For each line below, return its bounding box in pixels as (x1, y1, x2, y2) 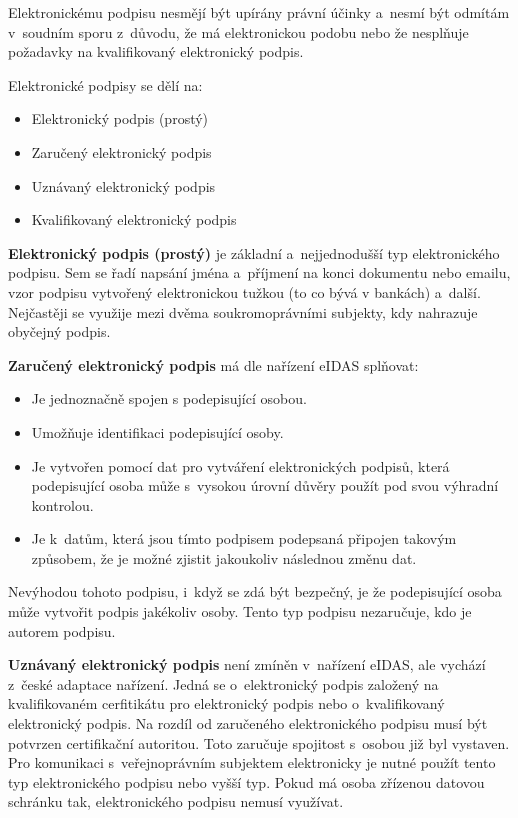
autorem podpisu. (8, 620, 116, 641)
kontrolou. (31, 494, 94, 515)
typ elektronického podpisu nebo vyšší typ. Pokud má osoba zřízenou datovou (8, 771, 485, 792)
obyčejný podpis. (8, 321, 111, 342)
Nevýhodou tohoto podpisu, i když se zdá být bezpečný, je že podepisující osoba (8, 581, 502, 602)
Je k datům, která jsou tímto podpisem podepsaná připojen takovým (31, 528, 457, 549)
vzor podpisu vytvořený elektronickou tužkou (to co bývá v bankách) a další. (8, 281, 481, 302)
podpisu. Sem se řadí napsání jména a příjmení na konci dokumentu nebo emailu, (8, 262, 511, 283)
